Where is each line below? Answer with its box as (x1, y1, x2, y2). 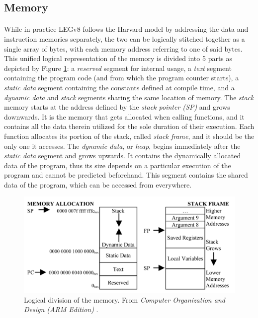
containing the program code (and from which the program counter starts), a (4, 72, 239, 83)
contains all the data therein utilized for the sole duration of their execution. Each (4, 121, 255, 131)
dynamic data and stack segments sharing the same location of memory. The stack (4, 92, 254, 102)
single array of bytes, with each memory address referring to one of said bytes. (4, 43, 243, 54)
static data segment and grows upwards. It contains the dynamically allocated (4, 150, 241, 161)
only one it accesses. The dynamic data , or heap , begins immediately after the (4, 140, 241, 151)
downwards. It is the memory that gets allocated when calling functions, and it (4, 111, 245, 122)
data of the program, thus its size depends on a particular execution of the (4, 160, 231, 170)
